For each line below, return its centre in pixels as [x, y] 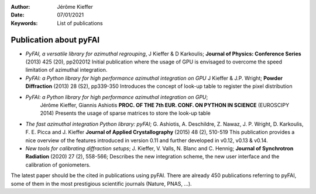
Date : [18, 15]
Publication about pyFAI [55, 40]
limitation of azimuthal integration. [66, 70]
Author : [20, 7]
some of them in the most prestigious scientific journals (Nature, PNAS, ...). [102, 184]
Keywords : [24, 23]
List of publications [80, 23]
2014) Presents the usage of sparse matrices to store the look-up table [125, 113]
